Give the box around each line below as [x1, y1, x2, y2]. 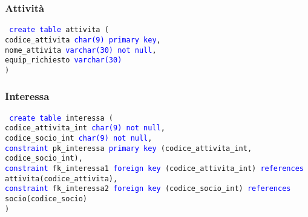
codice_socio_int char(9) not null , [5, 134, 152, 143]
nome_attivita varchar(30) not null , [5, 45, 157, 55]
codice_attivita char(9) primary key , [5, 35, 161, 44]
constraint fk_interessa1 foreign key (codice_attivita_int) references [5, 164, 304, 173]
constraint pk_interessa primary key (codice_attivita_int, [5, 144, 252, 153]
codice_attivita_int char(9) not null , [5, 124, 165, 133]
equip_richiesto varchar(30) [5, 56, 122, 65]
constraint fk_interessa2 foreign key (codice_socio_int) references [5, 184, 291, 193]
